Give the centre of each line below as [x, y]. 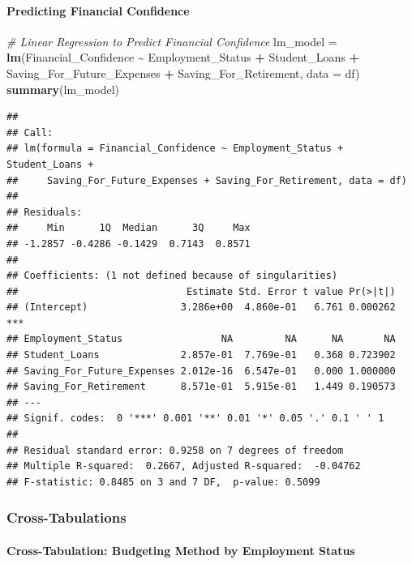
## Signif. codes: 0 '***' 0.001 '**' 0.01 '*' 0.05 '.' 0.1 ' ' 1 [195, 419]
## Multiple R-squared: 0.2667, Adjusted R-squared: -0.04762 [184, 466]
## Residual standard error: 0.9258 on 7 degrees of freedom [175, 450]
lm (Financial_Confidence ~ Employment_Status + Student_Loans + [183, 57]
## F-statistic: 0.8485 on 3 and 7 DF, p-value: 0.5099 [163, 482]
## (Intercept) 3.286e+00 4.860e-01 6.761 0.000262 [201, 308]
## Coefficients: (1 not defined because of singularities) [172, 276]
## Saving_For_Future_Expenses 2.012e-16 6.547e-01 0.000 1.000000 [201, 371]
